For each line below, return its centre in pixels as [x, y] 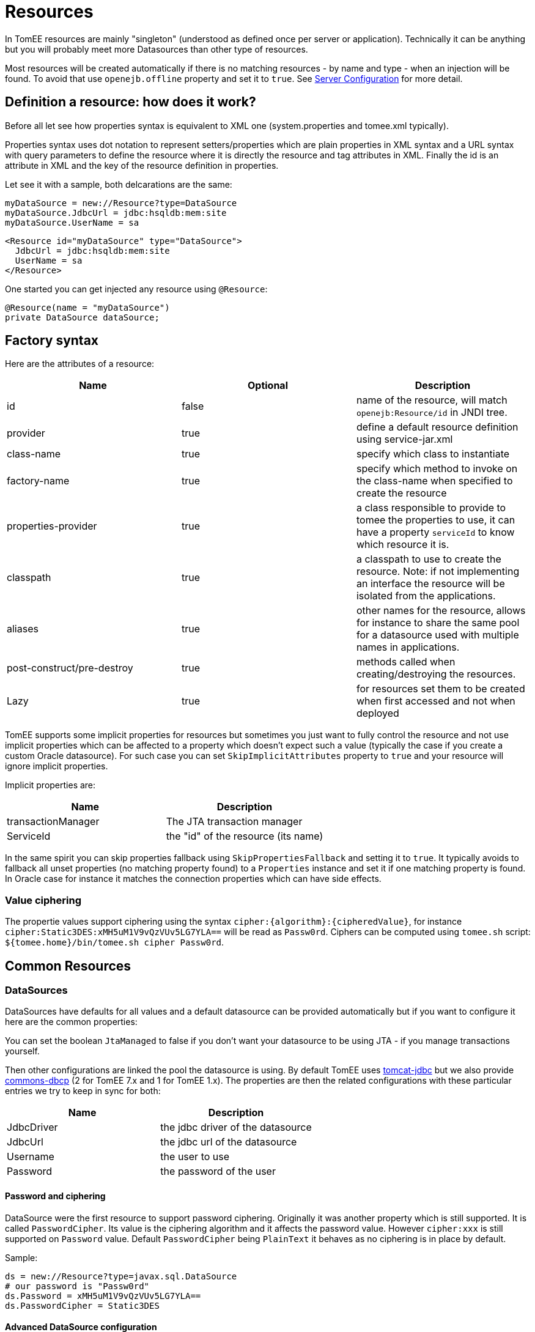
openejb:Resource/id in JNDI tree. [432, 413]
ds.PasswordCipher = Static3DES [82, 1305]
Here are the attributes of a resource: [80, 364]
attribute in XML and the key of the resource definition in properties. [142, 165]
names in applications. [408, 647]
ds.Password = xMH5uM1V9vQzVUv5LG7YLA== [103, 1296]
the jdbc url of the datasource [229, 1142]
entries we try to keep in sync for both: [83, 1091]
